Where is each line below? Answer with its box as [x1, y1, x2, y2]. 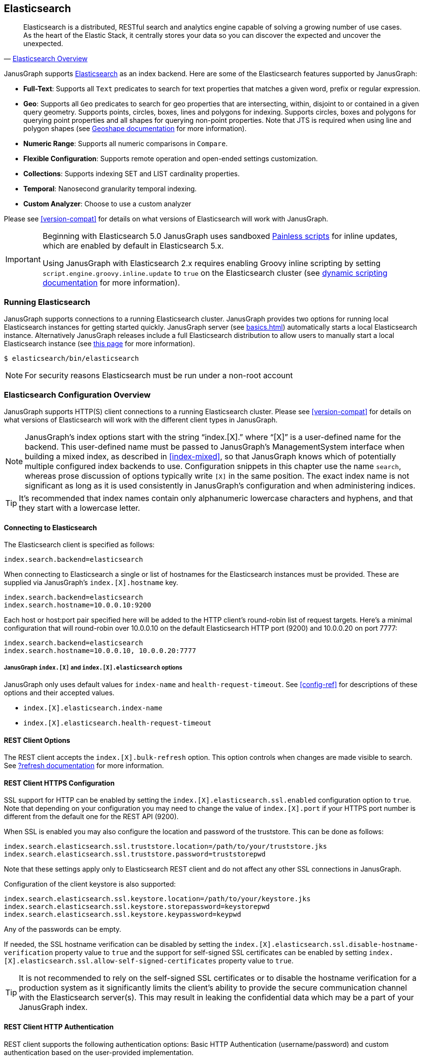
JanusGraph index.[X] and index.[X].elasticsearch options [4, 664, 182, 671]
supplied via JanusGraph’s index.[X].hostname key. [4, 578, 179, 587]
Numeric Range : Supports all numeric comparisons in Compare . [23, 139, 228, 148]
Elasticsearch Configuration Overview [4, 389, 151, 400]
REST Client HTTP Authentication [4, 1022, 114, 1031]
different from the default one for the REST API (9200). [4, 812, 179, 821]
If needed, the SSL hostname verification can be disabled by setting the [4, 940, 233, 949]
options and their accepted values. [4, 688, 114, 697]
